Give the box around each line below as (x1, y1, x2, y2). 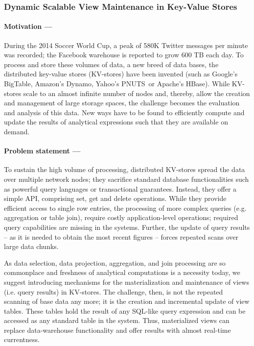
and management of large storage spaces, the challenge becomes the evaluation (4, 98, 240, 108)
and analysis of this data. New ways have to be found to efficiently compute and (4, 107, 245, 117)
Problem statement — (4, 146, 81, 156)
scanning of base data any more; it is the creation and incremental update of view (4, 296, 250, 306)
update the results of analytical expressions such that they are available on (4, 117, 228, 127)
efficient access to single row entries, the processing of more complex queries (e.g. (4, 202, 247, 213)
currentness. (4, 334, 40, 345)
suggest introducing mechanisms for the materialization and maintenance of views (4, 276, 249, 287)
